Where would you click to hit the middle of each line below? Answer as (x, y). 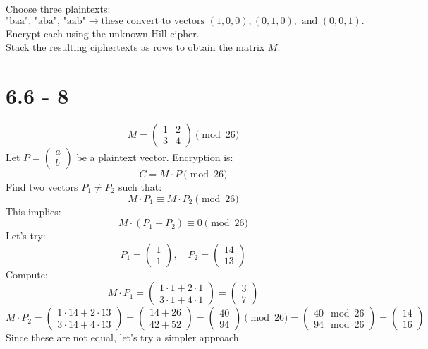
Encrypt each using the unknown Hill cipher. (103, 33)
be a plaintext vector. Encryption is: (155, 156)
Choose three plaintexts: (58, 8)
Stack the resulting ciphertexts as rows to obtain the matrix (135, 47)
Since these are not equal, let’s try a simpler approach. (124, 337)
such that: (140, 186)
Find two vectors (42, 186)
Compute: (27, 274)
